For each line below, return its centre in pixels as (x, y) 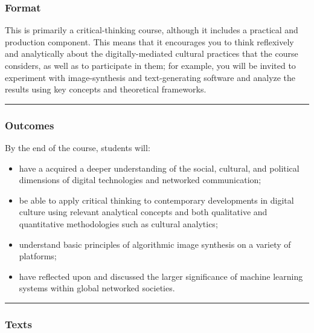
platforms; (38, 256)
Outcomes (30, 125)
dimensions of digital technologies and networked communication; (140, 180)
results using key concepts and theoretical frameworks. (106, 89)
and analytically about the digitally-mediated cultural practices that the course (152, 53)
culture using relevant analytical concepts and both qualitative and (143, 212)
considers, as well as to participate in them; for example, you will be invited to (150, 65)
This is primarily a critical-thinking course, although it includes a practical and (152, 30)
